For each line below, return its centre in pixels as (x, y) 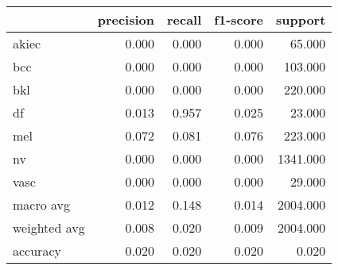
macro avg (42, 204)
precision (126, 19)
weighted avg (49, 228)
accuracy (37, 251)
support (301, 19)
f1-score (239, 19)
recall (184, 19)
